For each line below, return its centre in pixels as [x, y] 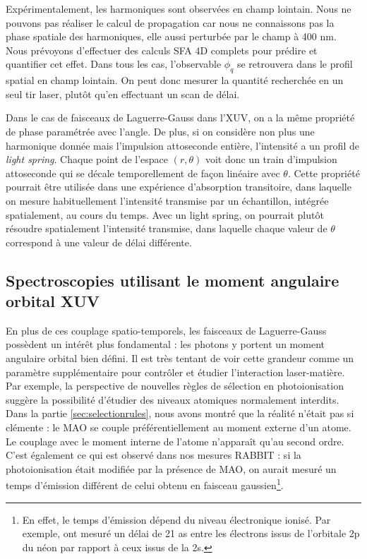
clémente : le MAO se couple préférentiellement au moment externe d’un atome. [179, 427]
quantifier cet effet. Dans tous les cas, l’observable [114, 64]
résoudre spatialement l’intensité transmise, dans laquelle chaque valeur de [167, 228]
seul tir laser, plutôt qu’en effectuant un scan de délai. [123, 94]
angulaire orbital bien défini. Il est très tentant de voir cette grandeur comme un [180, 358]
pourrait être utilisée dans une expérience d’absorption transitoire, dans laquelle [179, 187]
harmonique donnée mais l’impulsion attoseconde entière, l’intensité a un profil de [182, 145]
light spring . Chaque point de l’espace [87, 159]
